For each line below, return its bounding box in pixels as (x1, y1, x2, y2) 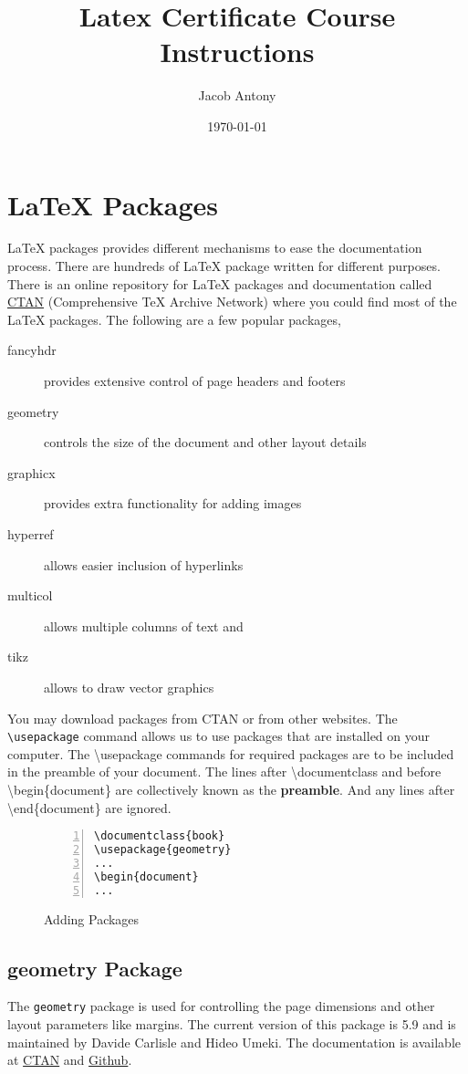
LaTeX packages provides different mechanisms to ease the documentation (7, 238, 422, 257)
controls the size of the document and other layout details (44, 433, 367, 452)
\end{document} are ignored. (7, 798, 172, 817)
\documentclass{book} (94, 829, 225, 843)
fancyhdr (7, 340, 57, 360)
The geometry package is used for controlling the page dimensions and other (7, 996, 435, 1016)
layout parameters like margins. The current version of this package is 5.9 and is (7, 1014, 456, 1033)
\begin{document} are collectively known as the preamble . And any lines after (7, 779, 455, 798)
